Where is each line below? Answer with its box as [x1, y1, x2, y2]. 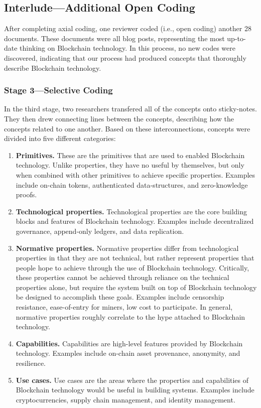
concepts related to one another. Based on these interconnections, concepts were [4, 123, 250, 133]
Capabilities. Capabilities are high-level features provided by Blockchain [16, 338, 243, 348]
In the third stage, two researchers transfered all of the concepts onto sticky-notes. [4, 103, 257, 114]
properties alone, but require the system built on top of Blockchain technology [16, 282, 257, 292]
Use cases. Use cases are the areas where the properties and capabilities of [16, 374, 249, 385]
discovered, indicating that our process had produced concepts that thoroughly [4, 52, 246, 63]
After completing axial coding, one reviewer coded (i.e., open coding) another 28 [4, 23, 251, 34]
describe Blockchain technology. [4, 62, 101, 73]
